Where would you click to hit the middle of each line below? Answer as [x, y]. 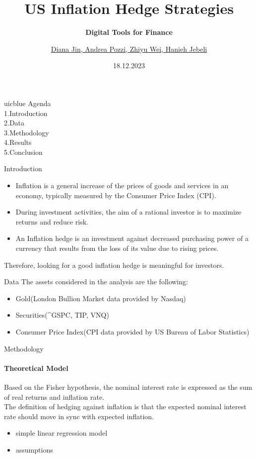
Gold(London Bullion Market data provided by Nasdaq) [101, 298]
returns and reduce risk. [52, 221]
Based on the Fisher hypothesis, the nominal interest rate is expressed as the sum [128, 387]
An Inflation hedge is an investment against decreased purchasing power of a [132, 238]
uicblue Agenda [28, 103]
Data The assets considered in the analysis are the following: [96, 282]
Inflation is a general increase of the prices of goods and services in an [122, 185]
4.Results [18, 142]
